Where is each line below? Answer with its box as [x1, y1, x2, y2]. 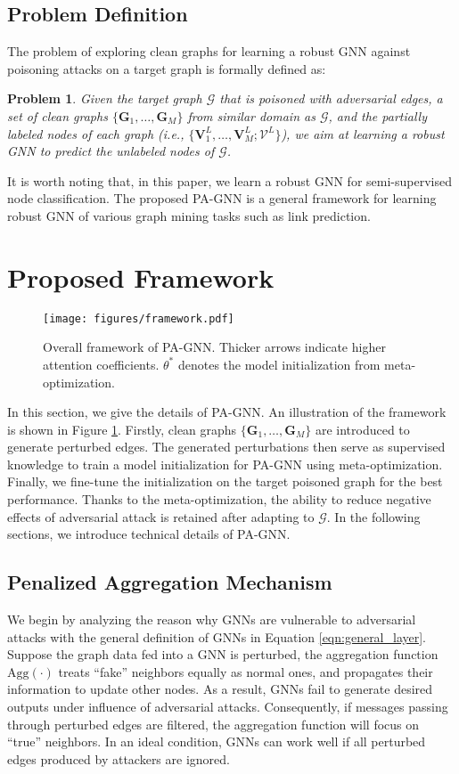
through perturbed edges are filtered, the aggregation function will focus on [7, 714, 420, 733]
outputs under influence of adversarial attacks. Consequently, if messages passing [7, 697, 448, 716]
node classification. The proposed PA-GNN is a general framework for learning [7, 189, 437, 208]
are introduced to [315, 420, 410, 438]
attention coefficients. [43, 354, 160, 373]
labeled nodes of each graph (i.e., [7, 124, 184, 143]
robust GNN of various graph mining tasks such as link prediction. [7, 206, 371, 224]
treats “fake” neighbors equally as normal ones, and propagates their [58, 662, 433, 680]
